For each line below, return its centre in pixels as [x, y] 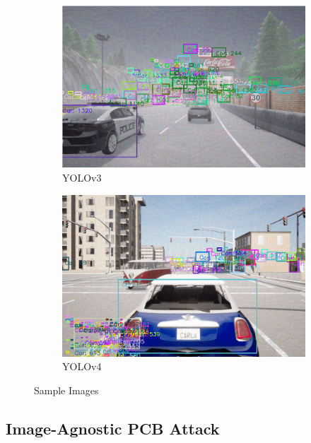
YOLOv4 [82, 366]
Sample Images [66, 390]
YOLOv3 [82, 177]
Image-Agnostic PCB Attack [113, 429]
